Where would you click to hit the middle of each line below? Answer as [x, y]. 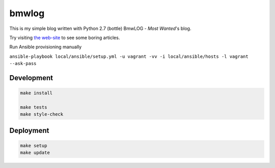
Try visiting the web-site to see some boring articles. [65, 38]
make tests [34, 107]
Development [31, 78]
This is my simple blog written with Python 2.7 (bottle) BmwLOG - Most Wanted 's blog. [100, 28]
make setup [34, 145]
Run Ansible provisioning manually [46, 47]
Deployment [29, 130]
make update [35, 153]
